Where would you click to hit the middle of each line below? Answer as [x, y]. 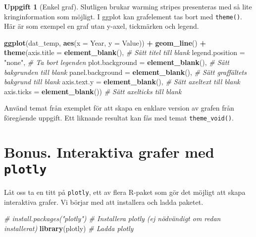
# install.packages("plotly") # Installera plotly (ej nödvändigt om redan [112, 218]
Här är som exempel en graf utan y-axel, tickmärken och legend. [102, 26]
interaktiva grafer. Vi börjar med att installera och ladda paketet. [104, 202]
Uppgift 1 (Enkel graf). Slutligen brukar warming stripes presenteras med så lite [128, 6]
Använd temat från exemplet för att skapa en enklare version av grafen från [119, 108]
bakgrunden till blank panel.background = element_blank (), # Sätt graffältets [125, 72]
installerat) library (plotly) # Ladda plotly [69, 228]
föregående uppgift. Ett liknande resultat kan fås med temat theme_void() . [119, 118]
